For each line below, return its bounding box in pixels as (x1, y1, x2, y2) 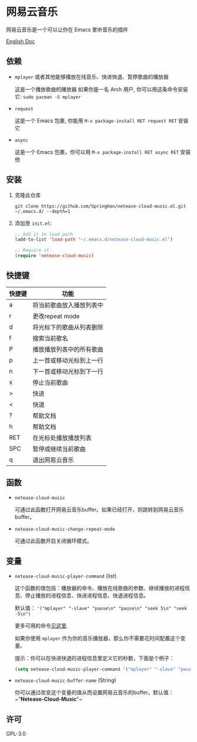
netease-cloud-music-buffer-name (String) (14, 677, 116, 684)
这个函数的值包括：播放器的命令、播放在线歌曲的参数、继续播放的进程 (14, 585, 185, 592)
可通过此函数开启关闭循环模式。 (14, 537, 92, 544)
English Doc (6, 38, 35, 45)
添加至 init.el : (14, 219, 52, 226)
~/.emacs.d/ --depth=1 (14, 208, 71, 214)
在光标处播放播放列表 (32, 434, 92, 442)
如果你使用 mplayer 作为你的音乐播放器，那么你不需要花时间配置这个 (14, 635, 181, 642)
